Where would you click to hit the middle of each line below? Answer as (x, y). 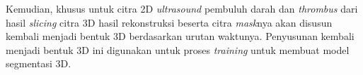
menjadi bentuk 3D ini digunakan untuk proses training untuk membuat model (178, 49)
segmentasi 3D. (39, 63)
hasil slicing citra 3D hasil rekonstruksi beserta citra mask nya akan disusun (169, 22)
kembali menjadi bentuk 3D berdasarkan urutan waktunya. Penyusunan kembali (180, 36)
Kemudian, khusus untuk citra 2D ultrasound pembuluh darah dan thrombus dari (182, 8)
